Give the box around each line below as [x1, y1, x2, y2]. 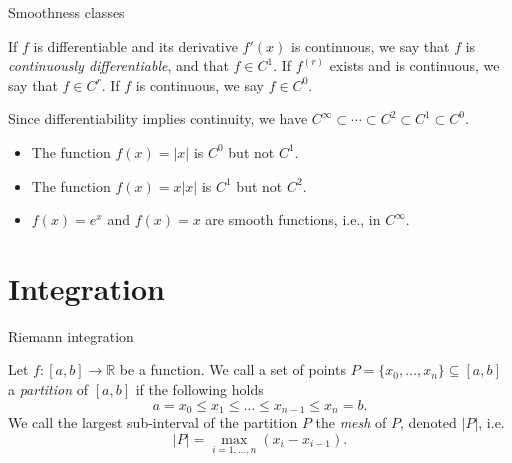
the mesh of [315, 412, 387, 433]
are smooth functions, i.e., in [205, 209, 381, 230]
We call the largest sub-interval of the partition [8, 412, 298, 433]
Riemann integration [8, 325, 134, 346]
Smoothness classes [8, 2, 125, 22]
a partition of [8, 379, 89, 400]
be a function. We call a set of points [119, 359, 346, 380]
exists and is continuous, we [329, 55, 500, 76]
